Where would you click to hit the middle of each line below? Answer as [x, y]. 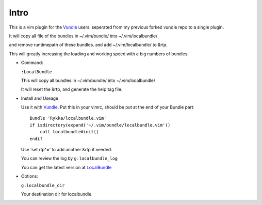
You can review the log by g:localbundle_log [69, 158]
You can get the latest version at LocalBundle [66, 167]
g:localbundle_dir [43, 185]
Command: [32, 63]
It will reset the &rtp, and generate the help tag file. [72, 89]
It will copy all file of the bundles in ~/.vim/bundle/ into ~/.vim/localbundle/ [83, 36]
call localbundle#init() [69, 132]
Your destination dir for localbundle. [57, 194]
